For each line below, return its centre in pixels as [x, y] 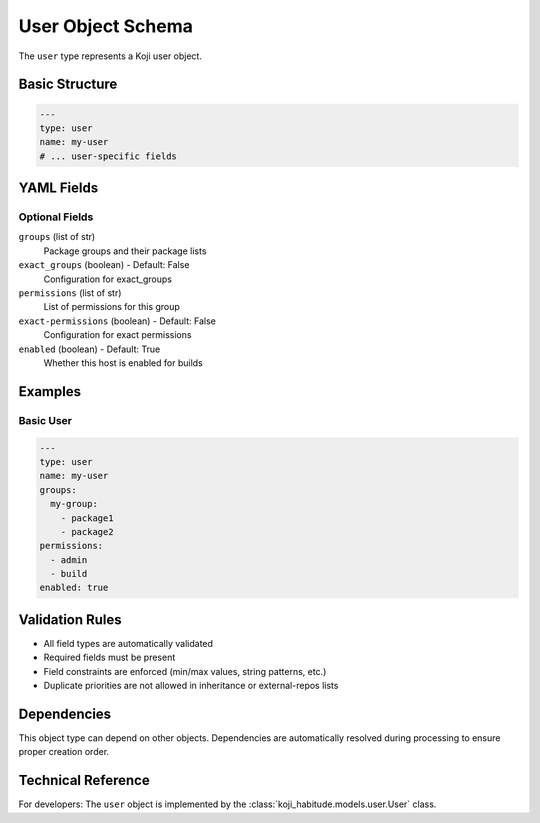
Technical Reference [84, 780]
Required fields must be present [109, 657]
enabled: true [74, 588]
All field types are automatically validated [128, 643]
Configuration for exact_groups [107, 279]
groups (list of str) [57, 237]
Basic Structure [68, 84]
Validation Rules [70, 619]
